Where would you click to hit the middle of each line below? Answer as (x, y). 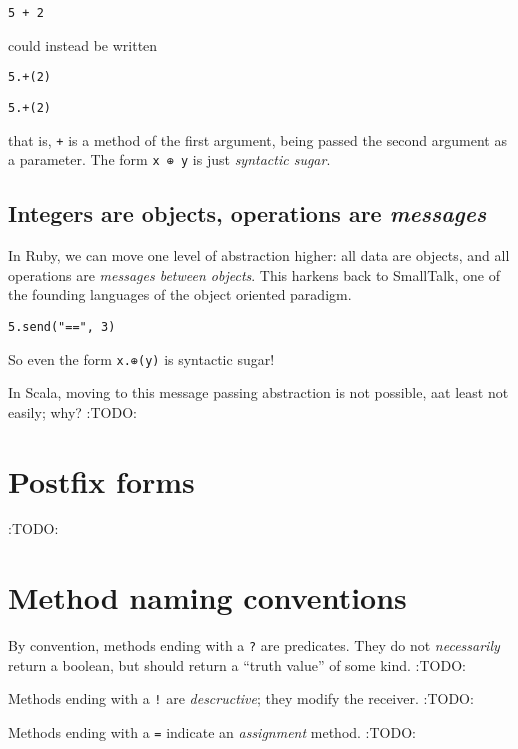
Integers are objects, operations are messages (247, 213)
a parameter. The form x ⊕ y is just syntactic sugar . (169, 159)
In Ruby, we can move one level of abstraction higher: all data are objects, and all (259, 255)
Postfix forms (101, 480)
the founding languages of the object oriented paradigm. (180, 294)
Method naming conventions (207, 597)
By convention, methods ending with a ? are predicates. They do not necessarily (254, 645)
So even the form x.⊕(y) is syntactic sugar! (141, 358)
